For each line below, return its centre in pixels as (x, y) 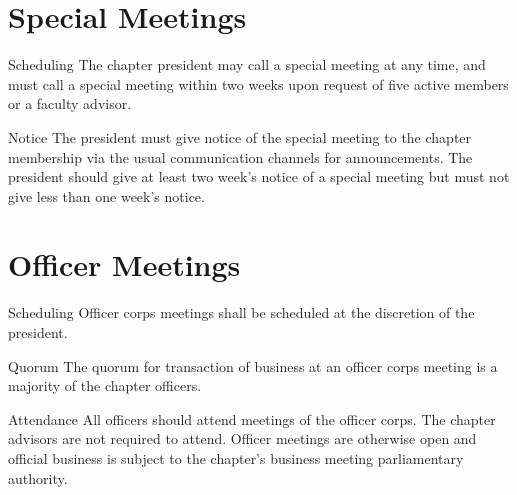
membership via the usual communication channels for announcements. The (240, 156)
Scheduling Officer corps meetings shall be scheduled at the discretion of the (241, 312)
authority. (38, 477)
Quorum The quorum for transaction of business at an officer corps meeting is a (253, 365)
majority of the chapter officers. (105, 385)
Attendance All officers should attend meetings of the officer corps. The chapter (252, 418)
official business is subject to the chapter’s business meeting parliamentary (236, 457)
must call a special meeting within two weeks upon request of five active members (258, 83)
